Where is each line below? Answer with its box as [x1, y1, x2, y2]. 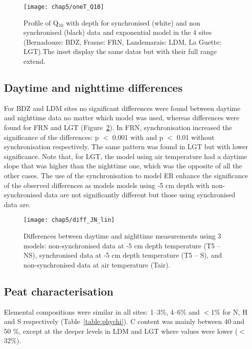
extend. [23, 56, 46, 66]
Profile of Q [23, 17, 59, 27]
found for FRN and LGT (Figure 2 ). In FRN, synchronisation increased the [4, 122, 232, 133]
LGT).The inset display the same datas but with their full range [23, 46, 217, 56]
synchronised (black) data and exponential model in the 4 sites [23, 27, 212, 37]
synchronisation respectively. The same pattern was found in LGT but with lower [4, 141, 248, 152]
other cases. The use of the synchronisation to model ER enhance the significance [4, 170, 248, 180]
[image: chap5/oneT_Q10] [23, 3, 104, 10]
